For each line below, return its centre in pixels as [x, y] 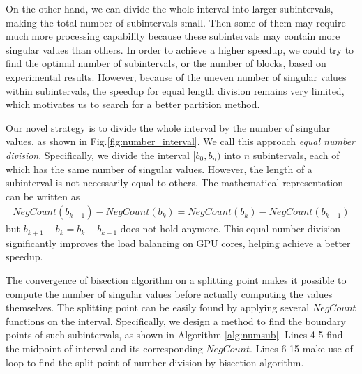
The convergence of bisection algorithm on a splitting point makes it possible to [176, 279]
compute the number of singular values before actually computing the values [169, 293]
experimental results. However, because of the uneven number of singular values [176, 76]
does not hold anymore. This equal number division [231, 229]
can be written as [43, 196]
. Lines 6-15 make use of [301, 348]
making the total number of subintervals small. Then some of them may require [176, 22]
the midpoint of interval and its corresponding [104, 348]
